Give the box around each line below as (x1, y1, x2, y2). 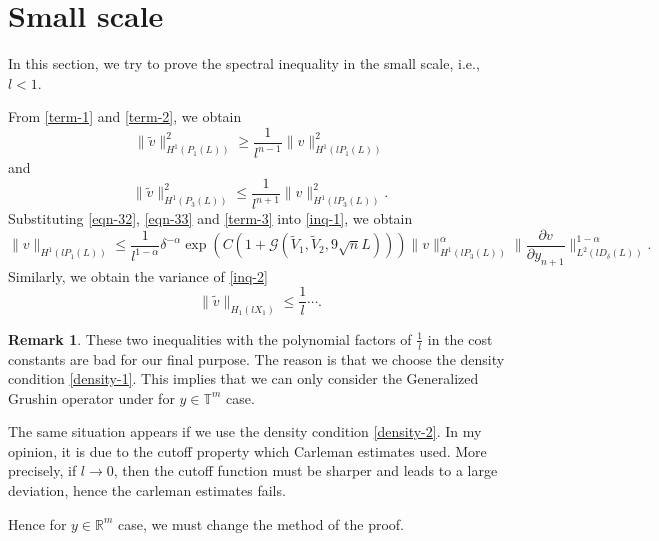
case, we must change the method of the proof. (118, 513, 404, 534)
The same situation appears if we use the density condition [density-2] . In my (8, 421, 482, 442)
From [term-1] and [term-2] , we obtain (8, 106, 242, 127)
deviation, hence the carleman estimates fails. (8, 480, 286, 501)
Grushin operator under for (8, 387, 175, 408)
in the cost (427, 328, 493, 349)
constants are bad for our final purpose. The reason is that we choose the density (8, 348, 505, 369)
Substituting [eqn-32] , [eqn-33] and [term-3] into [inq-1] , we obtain (8, 208, 413, 229)
